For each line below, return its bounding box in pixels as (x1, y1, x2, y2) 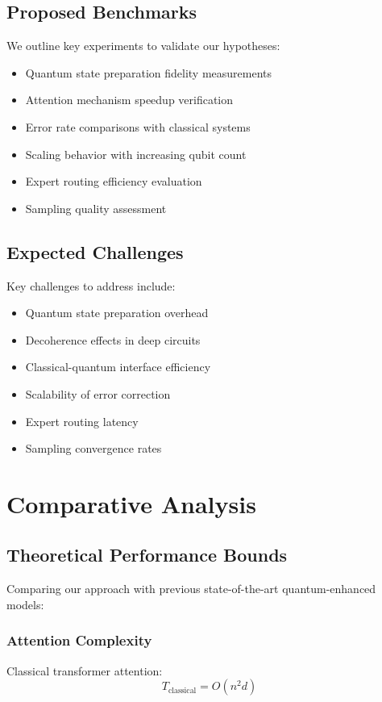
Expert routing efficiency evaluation (25, 173, 202, 190)
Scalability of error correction (25, 385, 171, 402)
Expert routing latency (25, 412, 139, 429)
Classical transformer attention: (6, 662, 163, 679)
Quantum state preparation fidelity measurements (25, 64, 272, 81)
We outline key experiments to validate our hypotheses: (6, 37, 280, 54)
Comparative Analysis (6, 487, 256, 520)
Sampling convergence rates (25, 440, 162, 457)
